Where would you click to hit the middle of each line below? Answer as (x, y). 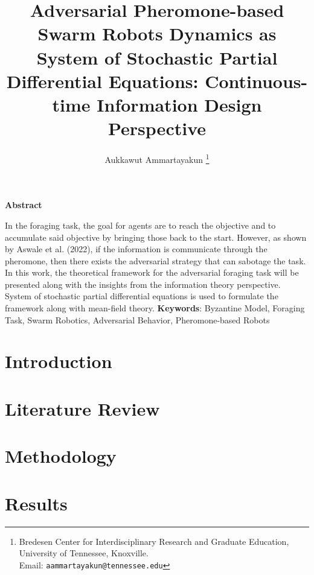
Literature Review (82, 408)
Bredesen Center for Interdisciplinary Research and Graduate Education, (154, 541)
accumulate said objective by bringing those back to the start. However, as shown (156, 237)
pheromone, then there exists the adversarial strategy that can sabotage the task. (155, 260)
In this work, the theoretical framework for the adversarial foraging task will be (152, 272)
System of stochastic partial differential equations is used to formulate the (142, 296)
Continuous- (256, 81)
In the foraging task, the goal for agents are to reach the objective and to (140, 225)
